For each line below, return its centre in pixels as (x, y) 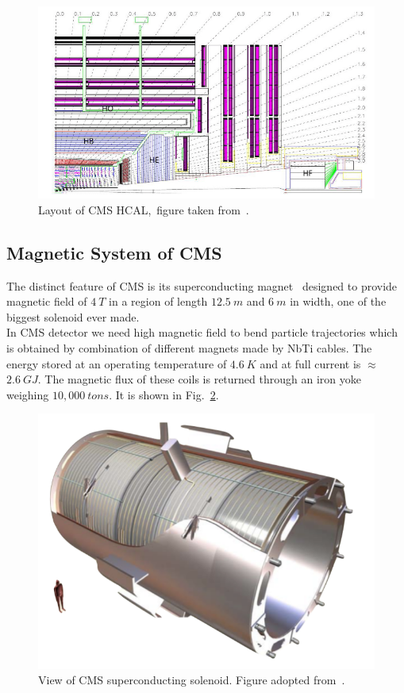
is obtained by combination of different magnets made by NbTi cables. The (189, 347)
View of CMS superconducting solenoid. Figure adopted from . (192, 680)
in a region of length (158, 301)
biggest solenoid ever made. (73, 316)
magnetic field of (47, 301)
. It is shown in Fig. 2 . (164, 394)
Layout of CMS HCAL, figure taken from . (144, 209)
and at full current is (310, 363)
